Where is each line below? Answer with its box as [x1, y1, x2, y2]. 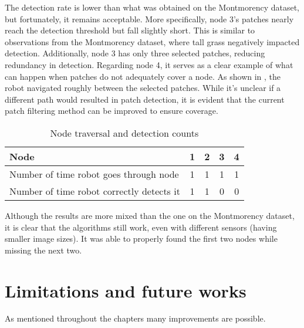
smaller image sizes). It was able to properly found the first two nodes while [5, 232, 278, 245]
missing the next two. [5, 244, 82, 256]
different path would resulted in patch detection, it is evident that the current [5, 93, 285, 105]
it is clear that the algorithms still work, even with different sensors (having [5, 221, 277, 233]
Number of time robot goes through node [9, 167, 179, 181]
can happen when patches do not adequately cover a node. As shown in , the [5, 70, 281, 82]
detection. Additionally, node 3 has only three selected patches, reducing [5, 47, 265, 59]
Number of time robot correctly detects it [9, 184, 180, 198]
